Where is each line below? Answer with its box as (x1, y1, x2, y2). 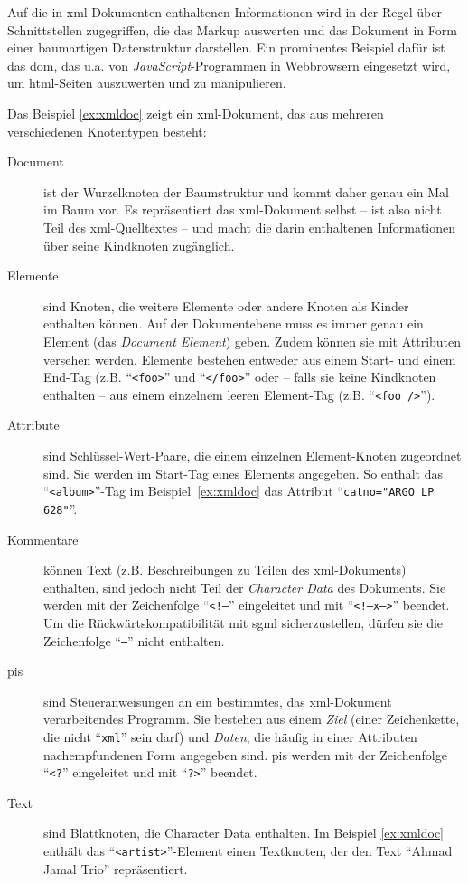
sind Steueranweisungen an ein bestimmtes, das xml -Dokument (43, 691, 392, 710)
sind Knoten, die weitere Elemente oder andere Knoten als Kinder (43, 296, 409, 315)
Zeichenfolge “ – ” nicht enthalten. (43, 631, 225, 650)
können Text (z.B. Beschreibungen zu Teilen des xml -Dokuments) (43, 560, 407, 579)
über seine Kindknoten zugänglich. (43, 235, 235, 254)
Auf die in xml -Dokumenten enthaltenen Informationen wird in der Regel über (7, 3, 442, 21)
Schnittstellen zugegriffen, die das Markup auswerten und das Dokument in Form (7, 20, 457, 39)
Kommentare (7, 529, 79, 548)
